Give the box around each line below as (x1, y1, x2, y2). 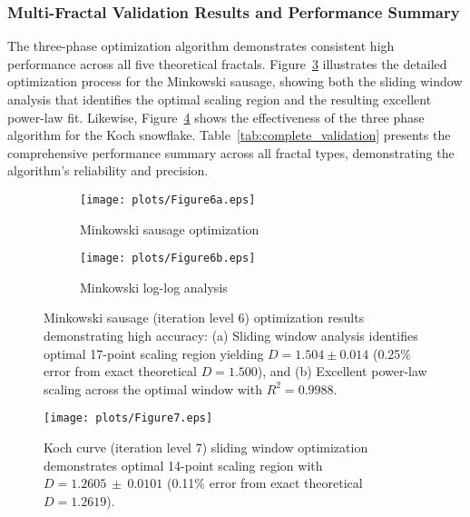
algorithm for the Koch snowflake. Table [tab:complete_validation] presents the (7, 125, 451, 144)
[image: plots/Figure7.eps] (44, 412, 213, 425)
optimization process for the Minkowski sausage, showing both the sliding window (7, 72, 463, 91)
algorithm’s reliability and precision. (7, 161, 209, 180)
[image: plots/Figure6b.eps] (80, 252, 256, 265)
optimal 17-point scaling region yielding (44, 343, 264, 363)
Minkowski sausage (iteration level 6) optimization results (44, 308, 365, 327)
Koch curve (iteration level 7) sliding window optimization (44, 438, 368, 457)
